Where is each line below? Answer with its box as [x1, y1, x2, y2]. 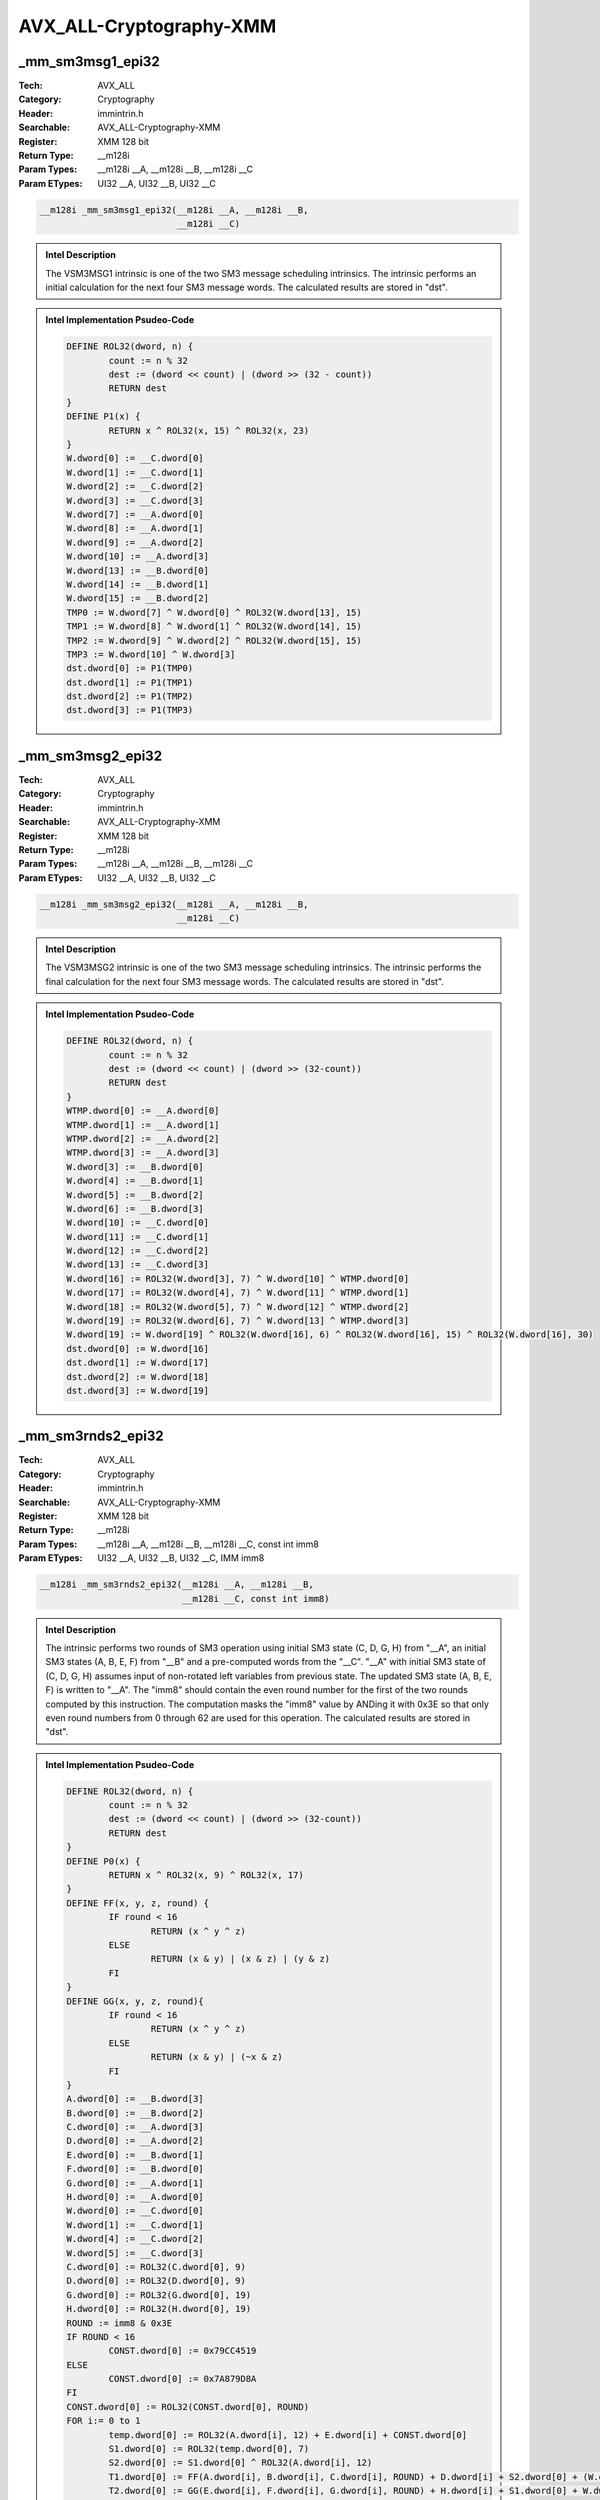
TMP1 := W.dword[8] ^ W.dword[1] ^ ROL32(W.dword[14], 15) [66, 621, 362, 632]
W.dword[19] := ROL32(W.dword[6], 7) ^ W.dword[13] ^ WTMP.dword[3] [66, 1315, 410, 1327]
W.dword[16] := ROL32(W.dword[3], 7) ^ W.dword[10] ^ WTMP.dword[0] [66, 1273, 410, 1284]
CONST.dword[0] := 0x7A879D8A [108, 2373, 257, 2385]
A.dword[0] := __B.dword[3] [66, 2093, 204, 2105]
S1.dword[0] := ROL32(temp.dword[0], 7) [108, 2443, 310, 2455]
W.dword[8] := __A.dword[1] [66, 523, 204, 534]
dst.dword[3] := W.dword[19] [66, 1385, 210, 1396]
